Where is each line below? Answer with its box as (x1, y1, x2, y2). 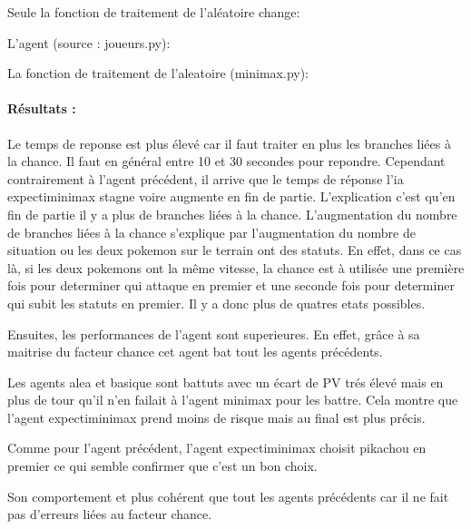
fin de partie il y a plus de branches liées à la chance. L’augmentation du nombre (7, 204, 457, 223)
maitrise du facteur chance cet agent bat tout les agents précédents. (7, 342, 383, 361)
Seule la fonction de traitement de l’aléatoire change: (7, 3, 300, 21)
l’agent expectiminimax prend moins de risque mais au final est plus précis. (7, 407, 426, 426)
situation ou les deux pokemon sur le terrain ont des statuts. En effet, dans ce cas (7, 240, 462, 260)
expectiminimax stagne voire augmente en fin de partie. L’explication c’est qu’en (7, 187, 456, 206)
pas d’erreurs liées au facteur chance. (7, 505, 212, 524)
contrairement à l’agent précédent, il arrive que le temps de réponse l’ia (7, 169, 404, 188)
